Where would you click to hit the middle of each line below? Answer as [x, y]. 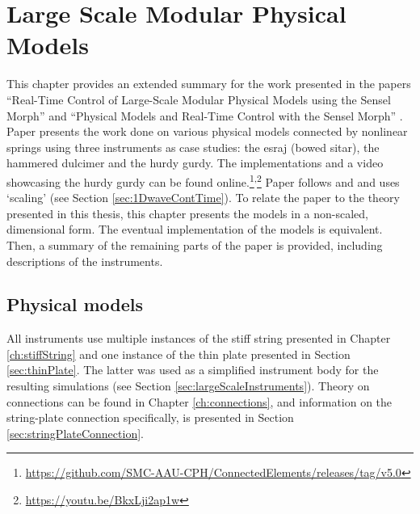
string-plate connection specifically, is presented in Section [150, 417]
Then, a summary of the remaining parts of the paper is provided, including [195, 244]
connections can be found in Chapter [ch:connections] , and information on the [199, 401]
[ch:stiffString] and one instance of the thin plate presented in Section [178, 354]
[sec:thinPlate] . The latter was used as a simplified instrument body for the [193, 370]
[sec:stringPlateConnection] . [75, 433]
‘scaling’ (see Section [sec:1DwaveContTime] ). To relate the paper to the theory [204, 198]
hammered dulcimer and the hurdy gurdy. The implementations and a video [195, 163]
